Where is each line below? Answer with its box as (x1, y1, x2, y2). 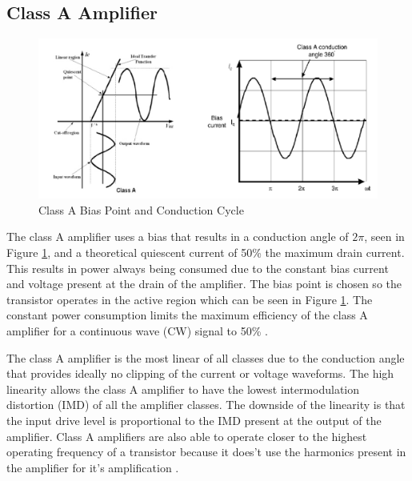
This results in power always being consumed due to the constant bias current (6, 259, 389, 276)
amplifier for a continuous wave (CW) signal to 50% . (6, 322, 268, 339)
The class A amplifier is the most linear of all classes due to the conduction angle (6, 349, 405, 366)
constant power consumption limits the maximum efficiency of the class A (6, 307, 368, 323)
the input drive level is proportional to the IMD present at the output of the (6, 411, 382, 428)
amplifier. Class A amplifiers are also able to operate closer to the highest (6, 427, 367, 444)
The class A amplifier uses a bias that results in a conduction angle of (6, 228, 349, 245)
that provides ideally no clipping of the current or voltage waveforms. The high (6, 365, 394, 382)
